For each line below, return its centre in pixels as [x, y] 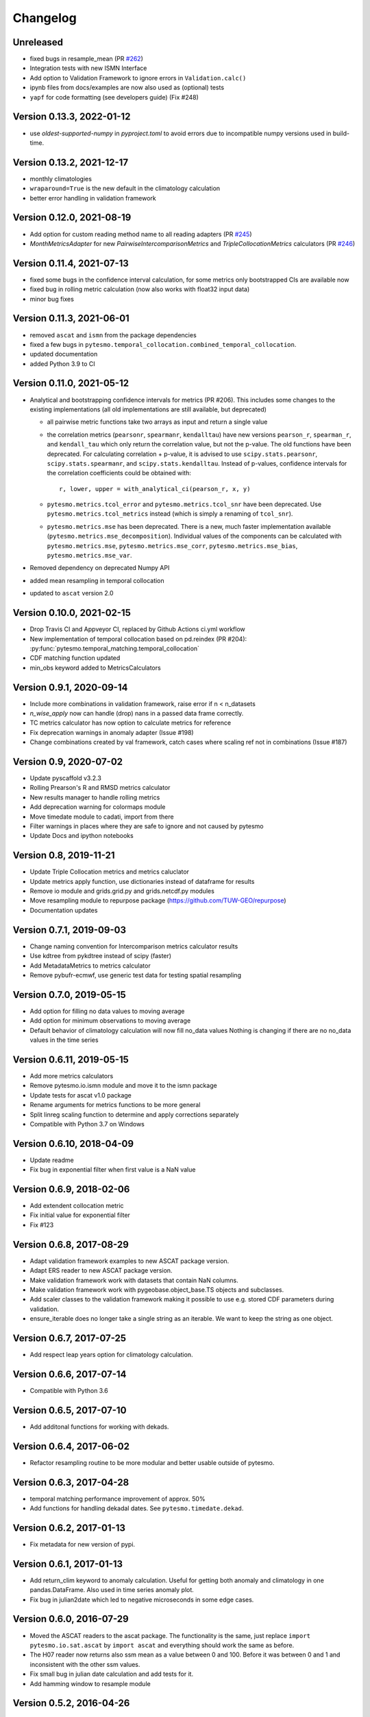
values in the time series [64, 1040]
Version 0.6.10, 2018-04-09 [73, 1144]
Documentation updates [64, 910]
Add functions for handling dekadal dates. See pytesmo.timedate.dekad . [137, 1508]
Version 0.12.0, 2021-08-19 [72, 217]
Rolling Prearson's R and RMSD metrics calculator [100, 788]
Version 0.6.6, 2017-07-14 [70, 1374]
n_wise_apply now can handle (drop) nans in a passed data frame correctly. [137, 713]
